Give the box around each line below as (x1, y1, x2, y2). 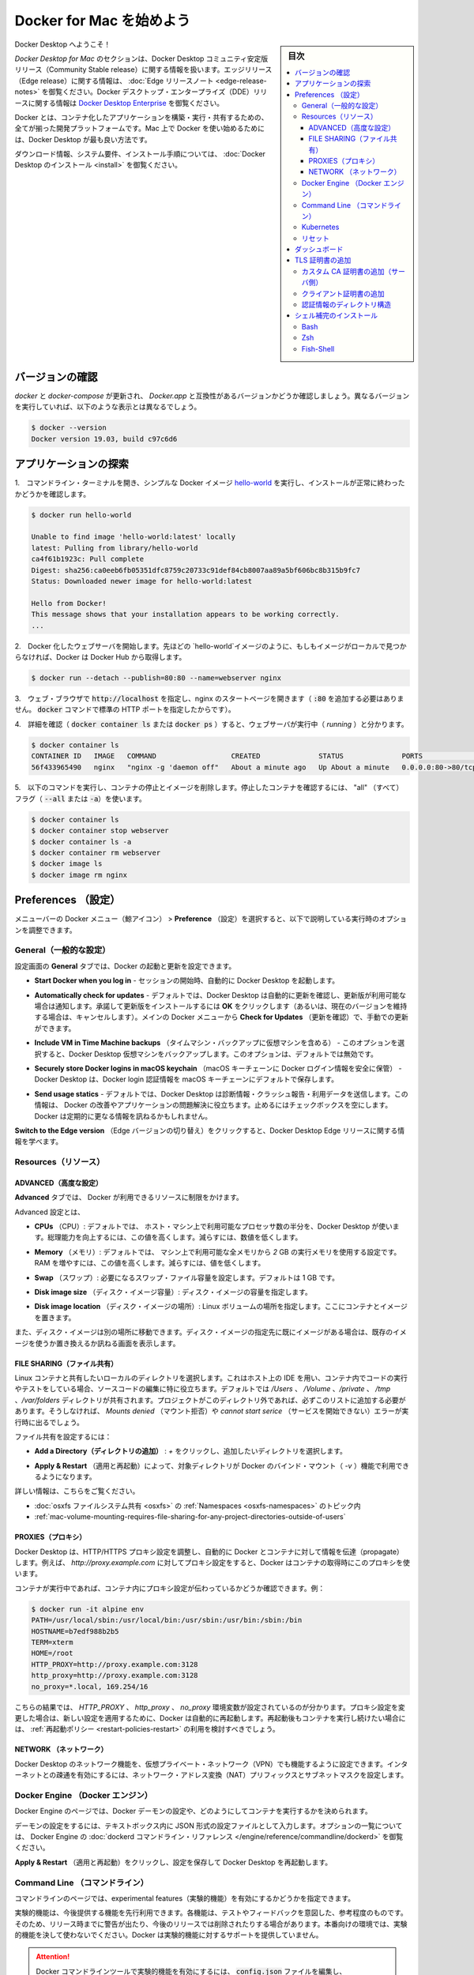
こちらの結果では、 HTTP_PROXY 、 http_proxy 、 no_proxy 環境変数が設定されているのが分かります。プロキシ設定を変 (14, 1702, 406, 1712)
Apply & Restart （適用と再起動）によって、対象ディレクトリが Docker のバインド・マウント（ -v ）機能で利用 (34, 1461, 396, 1470)
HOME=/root (31, 1649, 73, 1658)
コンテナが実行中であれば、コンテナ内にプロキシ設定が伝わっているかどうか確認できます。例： (14, 1583, 325, 1593)
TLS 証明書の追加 (295, 255, 352, 265)
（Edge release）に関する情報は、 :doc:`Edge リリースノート (14, 76, 214, 85)
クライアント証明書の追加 (301, 288, 385, 298)
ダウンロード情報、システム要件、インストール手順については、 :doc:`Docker (14, 149, 266, 159)
